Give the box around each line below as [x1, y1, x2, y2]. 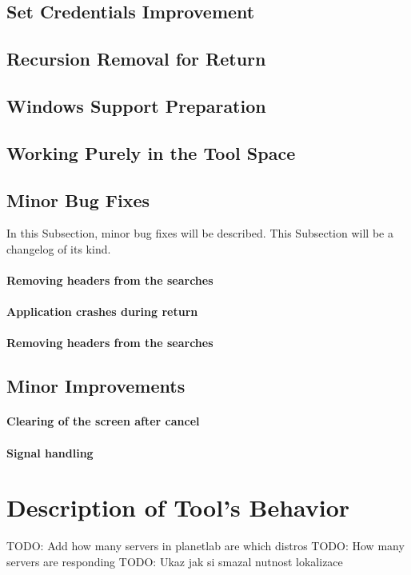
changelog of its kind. [6, 240, 111, 257]
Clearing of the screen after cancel [6, 413, 200, 429]
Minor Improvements [6, 373, 186, 398]
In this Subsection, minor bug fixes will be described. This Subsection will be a [6, 225, 393, 242]
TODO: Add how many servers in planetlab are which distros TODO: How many [6, 537, 405, 554]
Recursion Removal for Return [6, 46, 266, 71]
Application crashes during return [6, 303, 198, 320]
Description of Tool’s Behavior [6, 491, 350, 524]
